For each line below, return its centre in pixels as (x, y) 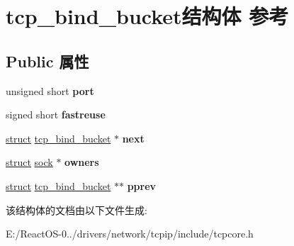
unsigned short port (50, 90)
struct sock (29, 162)
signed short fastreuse (56, 114)
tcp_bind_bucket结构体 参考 (147, 16)
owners (82, 162)
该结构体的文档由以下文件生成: (77, 209)
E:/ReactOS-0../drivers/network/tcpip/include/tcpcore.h (130, 234)
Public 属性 (47, 61)
